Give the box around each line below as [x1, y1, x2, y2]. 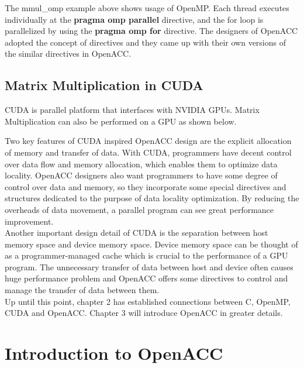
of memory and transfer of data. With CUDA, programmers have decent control [5, 146, 292, 158]
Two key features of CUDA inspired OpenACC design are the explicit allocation [5, 135, 292, 147]
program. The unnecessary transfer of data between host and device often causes [5, 260, 293, 273]
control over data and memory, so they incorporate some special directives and [5, 180, 286, 192]
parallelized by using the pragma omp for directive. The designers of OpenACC [5, 25, 298, 37]
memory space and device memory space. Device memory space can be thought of [5, 238, 298, 250]
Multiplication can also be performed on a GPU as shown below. [5, 115, 237, 127]
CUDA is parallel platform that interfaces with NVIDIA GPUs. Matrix [5, 104, 260, 116]
